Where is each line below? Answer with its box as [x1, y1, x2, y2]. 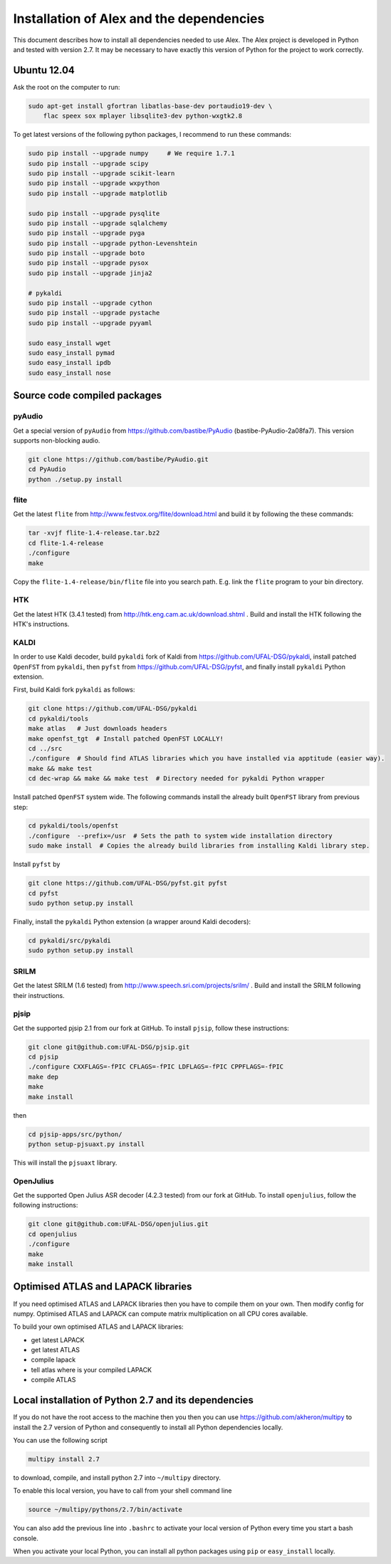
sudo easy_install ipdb [28, 359, 112, 367]
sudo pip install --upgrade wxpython [28, 179, 160, 187]
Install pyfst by [13, 860, 61, 869]
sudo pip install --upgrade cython [28, 299, 152, 307]
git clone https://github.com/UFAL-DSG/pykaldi [28, 704, 197, 713]
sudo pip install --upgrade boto [28, 249, 145, 257]
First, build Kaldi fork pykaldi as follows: [13, 685, 135, 694]
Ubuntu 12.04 [13, 64, 75, 76]
